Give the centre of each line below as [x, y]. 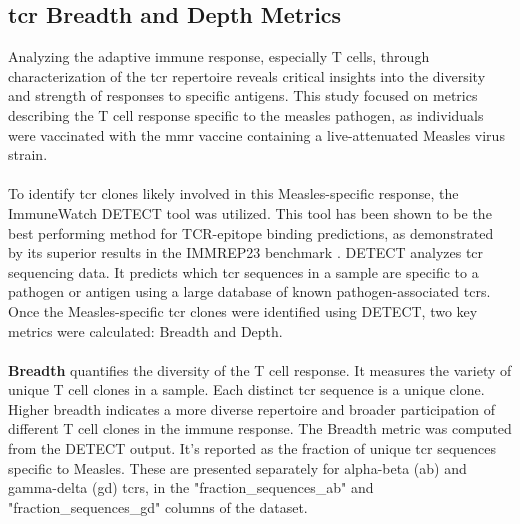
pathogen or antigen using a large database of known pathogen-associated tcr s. [249, 291]
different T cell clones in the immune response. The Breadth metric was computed [260, 428]
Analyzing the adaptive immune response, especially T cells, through [219, 56]
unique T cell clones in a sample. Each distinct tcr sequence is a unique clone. [246, 389]
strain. [28, 154]
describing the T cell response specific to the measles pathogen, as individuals [246, 114]
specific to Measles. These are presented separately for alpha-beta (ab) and [237, 467]
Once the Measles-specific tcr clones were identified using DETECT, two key [243, 310]
